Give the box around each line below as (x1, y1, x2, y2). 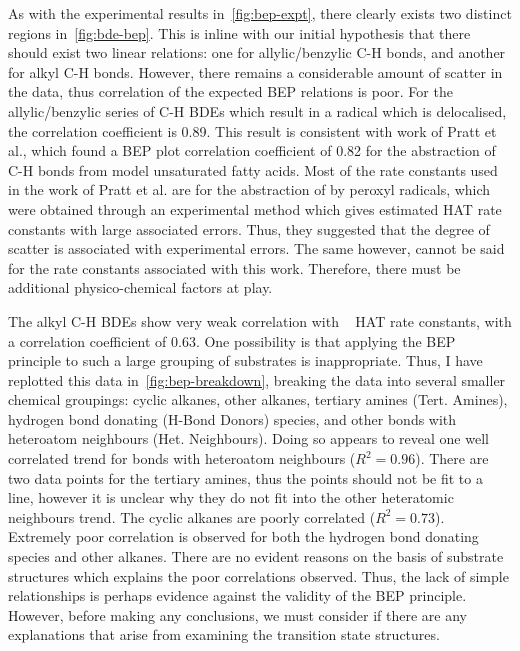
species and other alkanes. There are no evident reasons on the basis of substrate (8, 546, 504, 567)
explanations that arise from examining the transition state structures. (8, 624, 440, 645)
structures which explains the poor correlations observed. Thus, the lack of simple (8, 565, 509, 586)
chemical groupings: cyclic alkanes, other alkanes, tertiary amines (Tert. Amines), (8, 389, 508, 410)
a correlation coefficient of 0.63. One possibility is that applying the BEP (8, 330, 456, 351)
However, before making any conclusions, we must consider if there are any (8, 604, 467, 625)
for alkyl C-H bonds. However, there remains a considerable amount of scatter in (8, 61, 503, 82)
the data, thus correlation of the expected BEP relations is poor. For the (8, 81, 453, 102)
